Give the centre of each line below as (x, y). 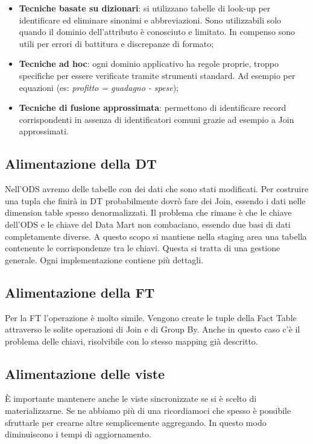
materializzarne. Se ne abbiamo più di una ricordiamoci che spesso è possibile (148, 411)
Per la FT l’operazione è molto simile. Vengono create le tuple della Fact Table (151, 317)
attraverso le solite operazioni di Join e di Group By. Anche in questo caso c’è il (153, 329)
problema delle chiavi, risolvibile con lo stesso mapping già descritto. (131, 341)
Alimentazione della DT (81, 164)
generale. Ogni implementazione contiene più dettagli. (104, 259)
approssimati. (44, 131)
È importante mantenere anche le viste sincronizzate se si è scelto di (131, 399)
